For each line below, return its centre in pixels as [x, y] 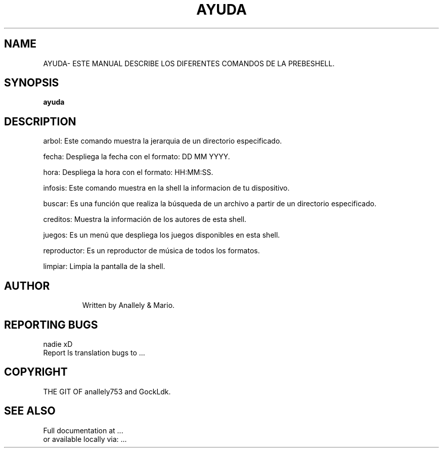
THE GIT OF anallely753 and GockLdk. [107, 391]
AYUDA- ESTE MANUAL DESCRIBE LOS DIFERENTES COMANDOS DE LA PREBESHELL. [189, 63]
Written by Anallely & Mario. [128, 305]
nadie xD [58, 344]
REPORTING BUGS [51, 325]
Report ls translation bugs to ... [94, 352]
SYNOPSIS [32, 83]
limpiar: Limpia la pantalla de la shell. [104, 266]
